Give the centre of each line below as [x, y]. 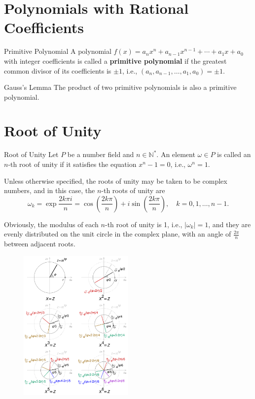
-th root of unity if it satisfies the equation [72, 164]
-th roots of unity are [133, 190]
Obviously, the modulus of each [51, 224]
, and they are [230, 224]
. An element [176, 154]
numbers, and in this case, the [50, 190]
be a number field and [101, 154]
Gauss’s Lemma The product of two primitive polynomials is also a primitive [120, 87]
